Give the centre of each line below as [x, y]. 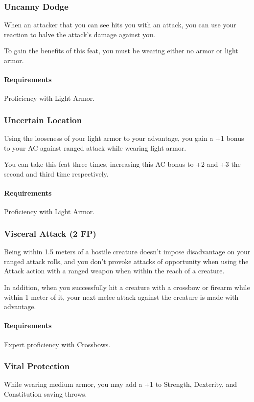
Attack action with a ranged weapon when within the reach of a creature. [114, 271]
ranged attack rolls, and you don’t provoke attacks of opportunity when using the [126, 261]
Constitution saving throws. [46, 393]
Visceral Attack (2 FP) [50, 233]
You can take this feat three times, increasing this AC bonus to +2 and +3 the [122, 164]
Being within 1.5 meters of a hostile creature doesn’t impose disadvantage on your [127, 252]
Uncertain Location [43, 120]
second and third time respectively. [56, 173]
